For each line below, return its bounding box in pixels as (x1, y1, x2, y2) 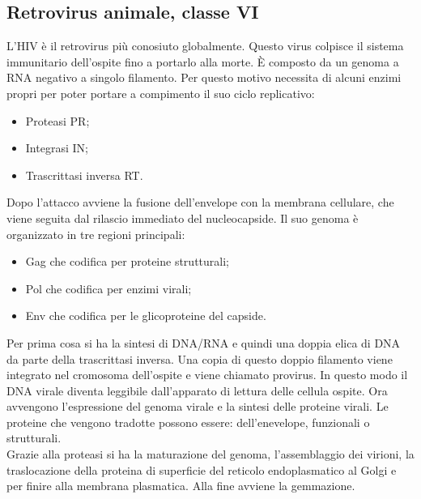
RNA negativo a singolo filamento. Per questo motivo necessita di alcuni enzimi (6, 69, 402, 86)
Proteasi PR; (25, 112, 90, 129)
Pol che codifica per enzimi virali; (25, 279, 192, 296)
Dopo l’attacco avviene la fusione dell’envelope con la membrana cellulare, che (6, 194, 394, 211)
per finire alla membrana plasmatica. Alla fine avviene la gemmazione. (6, 477, 355, 494)
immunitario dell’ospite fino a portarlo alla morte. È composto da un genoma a (6, 53, 399, 70)
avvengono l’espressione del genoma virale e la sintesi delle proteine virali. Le (6, 398, 389, 415)
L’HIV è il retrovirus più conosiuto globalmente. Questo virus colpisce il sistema (6, 37, 404, 54)
